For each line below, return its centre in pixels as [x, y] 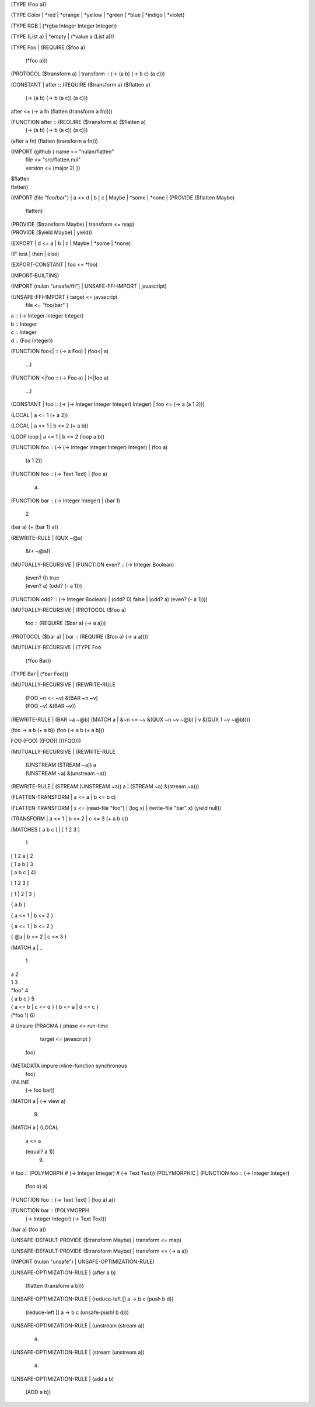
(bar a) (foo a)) [29, 1229]
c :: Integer [24, 332]
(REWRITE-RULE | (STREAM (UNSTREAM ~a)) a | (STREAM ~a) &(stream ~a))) [105, 786]
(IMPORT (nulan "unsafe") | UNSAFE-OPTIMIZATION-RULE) [83, 1262]
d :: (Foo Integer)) [32, 340]
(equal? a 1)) [40, 1151]
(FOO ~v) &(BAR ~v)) [51, 706]
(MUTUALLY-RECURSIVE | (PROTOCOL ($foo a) [69, 610]
